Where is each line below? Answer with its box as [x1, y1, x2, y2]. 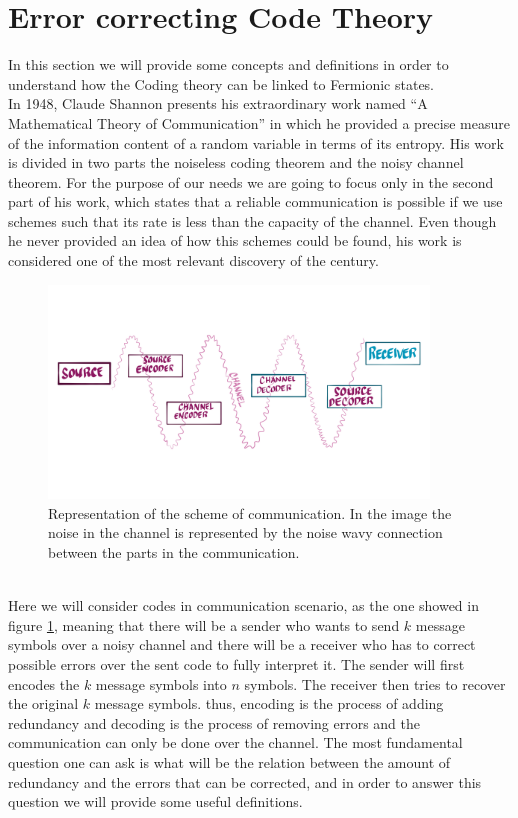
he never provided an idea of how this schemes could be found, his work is [8, 230, 462, 251]
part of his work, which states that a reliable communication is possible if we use [8, 191, 503, 212]
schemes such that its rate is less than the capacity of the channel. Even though [8, 210, 497, 231]
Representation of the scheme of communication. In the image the [48, 502, 452, 523]
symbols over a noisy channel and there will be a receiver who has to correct [8, 634, 476, 655]
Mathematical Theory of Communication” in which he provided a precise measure [8, 112, 510, 133]
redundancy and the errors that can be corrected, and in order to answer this [8, 771, 482, 792]
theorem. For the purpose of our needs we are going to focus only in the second [8, 171, 494, 192]
